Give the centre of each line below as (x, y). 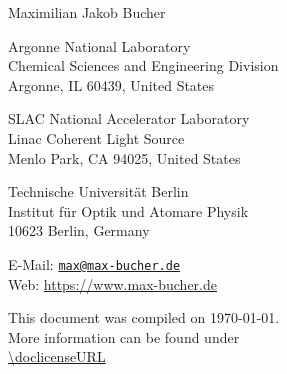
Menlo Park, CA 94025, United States (124, 157)
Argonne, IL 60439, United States (111, 84)
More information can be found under (124, 336)
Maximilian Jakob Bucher (87, 12)
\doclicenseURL (57, 356)
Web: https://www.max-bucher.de (112, 283)
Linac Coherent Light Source (96, 137)
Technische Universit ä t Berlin (98, 191)
